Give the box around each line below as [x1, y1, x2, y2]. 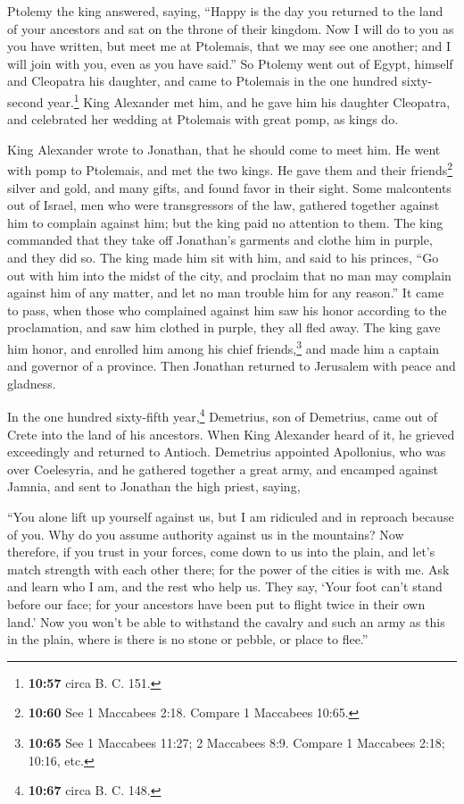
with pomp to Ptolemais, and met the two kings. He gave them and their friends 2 [7, 158, 453, 180]
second [7, 92, 44, 111]
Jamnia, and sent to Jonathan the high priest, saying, [7, 477, 301, 496]
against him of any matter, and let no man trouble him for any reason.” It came [7, 283, 444, 302]
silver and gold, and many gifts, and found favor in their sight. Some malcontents [7, 178, 452, 197]
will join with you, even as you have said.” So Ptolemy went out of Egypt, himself [7, 54, 453, 72]
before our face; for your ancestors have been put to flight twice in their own [7, 595, 426, 614]
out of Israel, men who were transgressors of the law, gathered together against [7, 196, 440, 214]
